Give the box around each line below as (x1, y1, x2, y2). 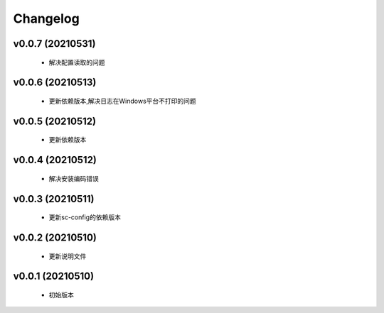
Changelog (13, 11, 80, 26)
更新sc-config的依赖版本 (48, 213, 121, 221)
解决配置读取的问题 (48, 57, 105, 67)
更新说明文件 (48, 252, 87, 260)
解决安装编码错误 (48, 174, 99, 182)
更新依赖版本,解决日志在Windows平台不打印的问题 (48, 97, 197, 105)
